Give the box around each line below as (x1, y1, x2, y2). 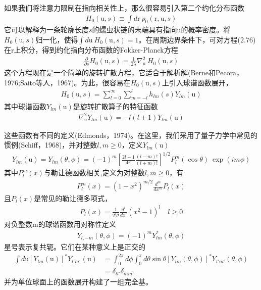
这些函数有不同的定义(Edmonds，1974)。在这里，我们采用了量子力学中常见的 (4, 129, 257, 140)
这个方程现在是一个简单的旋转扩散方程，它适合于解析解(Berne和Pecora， (4, 67, 244, 77)
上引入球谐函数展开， (162, 77, 233, 87)
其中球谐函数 (4, 101, 46, 111)
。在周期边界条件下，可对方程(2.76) (138, 34, 256, 45)
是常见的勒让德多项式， (34, 193, 112, 204)
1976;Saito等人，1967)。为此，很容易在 (4, 77, 131, 87)
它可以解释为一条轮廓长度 (4, 24, 89, 35)
